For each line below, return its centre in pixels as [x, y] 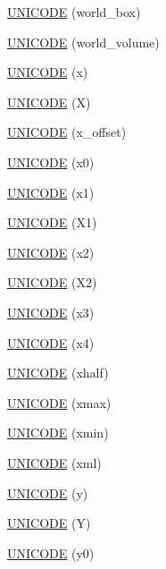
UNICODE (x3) [51, 312]
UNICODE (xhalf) [58, 373]
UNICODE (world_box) [74, 12]
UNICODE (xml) [54, 462]
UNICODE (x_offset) [67, 132]
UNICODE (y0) [51, 552]
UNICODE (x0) [51, 161]
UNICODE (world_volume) [83, 42]
